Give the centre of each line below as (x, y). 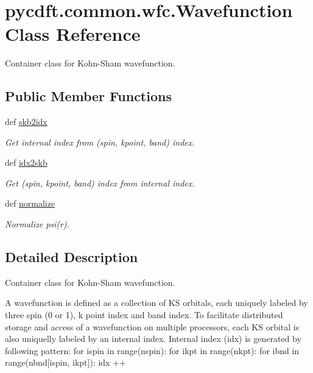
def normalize (30, 203)
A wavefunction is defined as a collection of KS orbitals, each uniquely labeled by (156, 303)
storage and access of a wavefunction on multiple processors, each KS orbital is (152, 326)
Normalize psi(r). (37, 224)
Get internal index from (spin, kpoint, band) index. (100, 142)
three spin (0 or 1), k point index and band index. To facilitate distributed (144, 315)
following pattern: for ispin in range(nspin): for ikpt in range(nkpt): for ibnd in (152, 350)
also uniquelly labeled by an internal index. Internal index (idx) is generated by (153, 339)
